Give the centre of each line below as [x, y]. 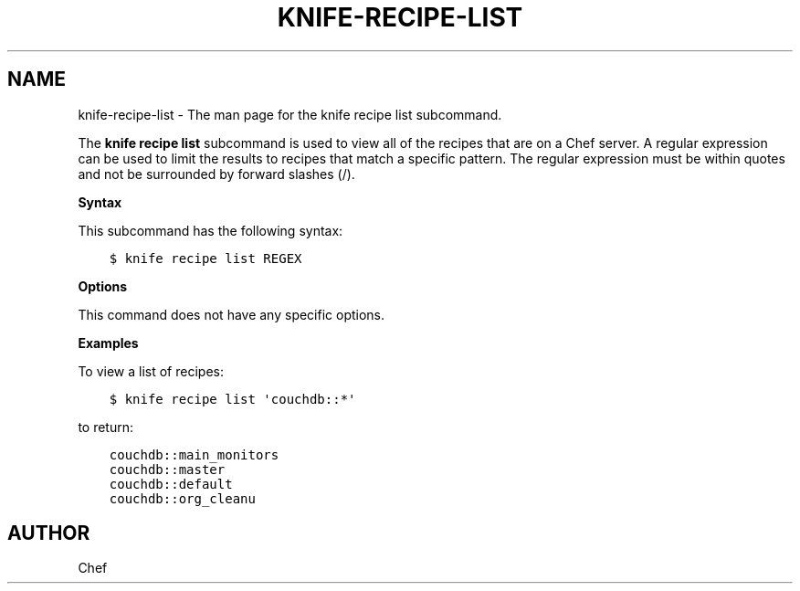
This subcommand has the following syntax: [211, 230]
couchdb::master [167, 469]
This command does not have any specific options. [232, 314]
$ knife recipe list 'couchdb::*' [232, 399]
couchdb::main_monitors [194, 454]
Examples [108, 343]
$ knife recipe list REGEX [205, 258]
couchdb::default [171, 484]
